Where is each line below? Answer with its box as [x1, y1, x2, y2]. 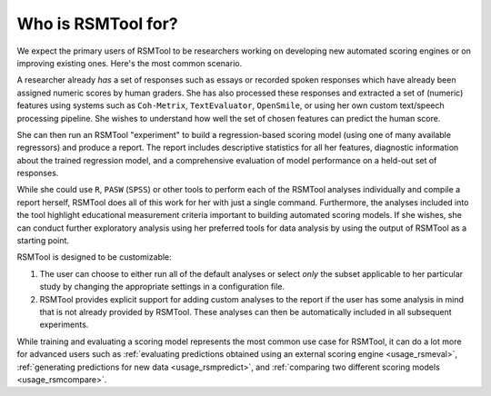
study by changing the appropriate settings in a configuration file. [39, 282, 286, 292]
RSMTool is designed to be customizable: [16, 252, 172, 262]
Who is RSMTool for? [16, 14, 178, 34]
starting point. [16, 235, 70, 246]
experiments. [39, 319, 89, 331]
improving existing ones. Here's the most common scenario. [16, 57, 243, 68]
